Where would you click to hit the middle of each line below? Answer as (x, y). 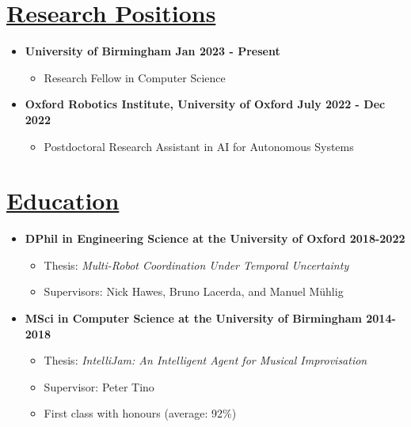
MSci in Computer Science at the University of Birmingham (193, 318)
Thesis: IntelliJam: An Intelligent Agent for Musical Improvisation (205, 360)
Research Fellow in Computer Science (135, 77)
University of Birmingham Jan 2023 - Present (152, 51)
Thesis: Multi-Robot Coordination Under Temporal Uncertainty (196, 265)
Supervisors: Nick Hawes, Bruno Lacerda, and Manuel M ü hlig (194, 291)
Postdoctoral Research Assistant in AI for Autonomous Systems (199, 146)
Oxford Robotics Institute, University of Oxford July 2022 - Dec (205, 104)
